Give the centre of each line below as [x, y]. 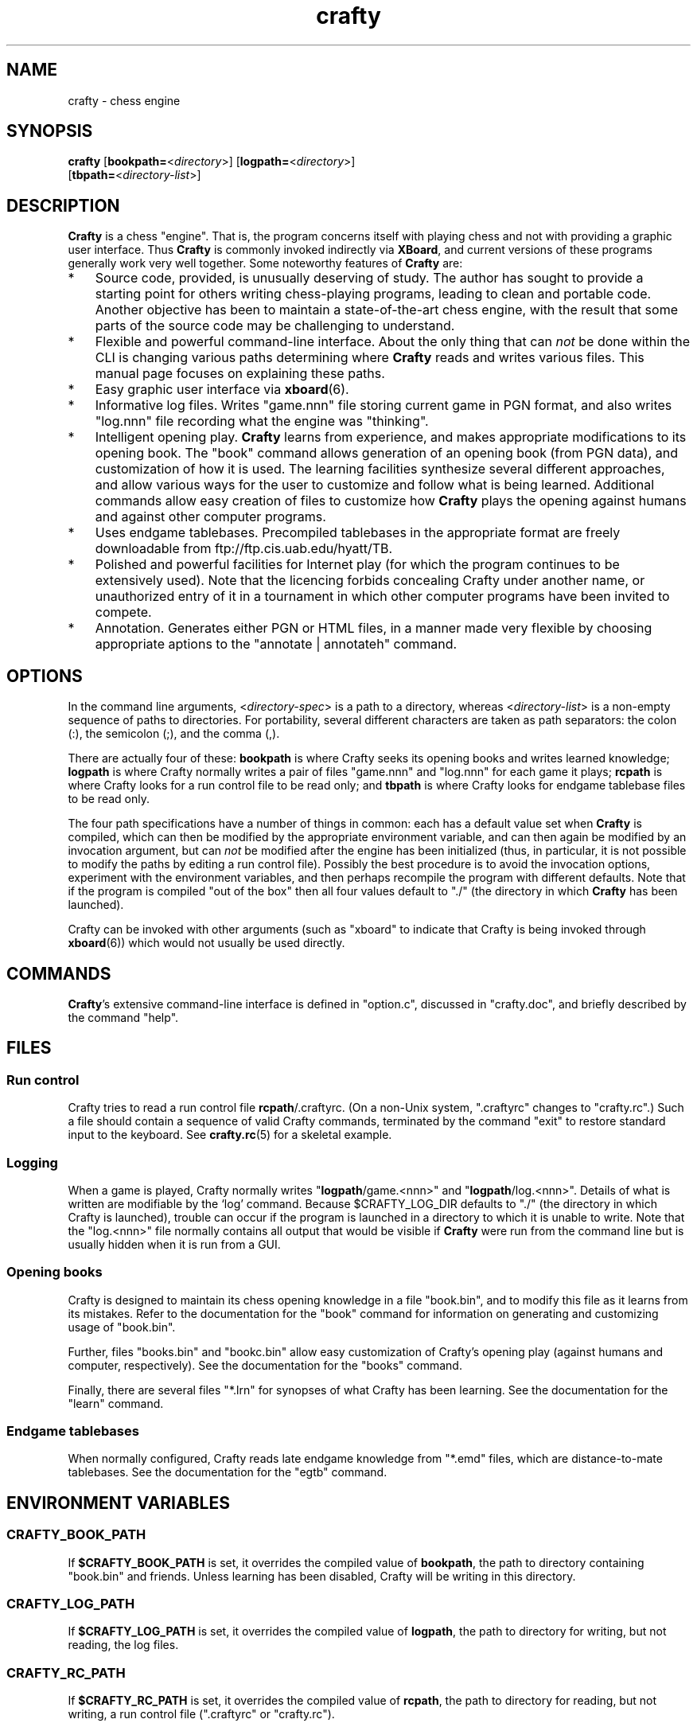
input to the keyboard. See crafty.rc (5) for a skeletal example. [230, 1135]
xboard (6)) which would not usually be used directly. [206, 943]
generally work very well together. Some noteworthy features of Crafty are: [265, 263]
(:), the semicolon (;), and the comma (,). [174, 734]
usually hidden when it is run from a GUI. [174, 1244]
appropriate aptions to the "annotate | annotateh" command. [276, 644]
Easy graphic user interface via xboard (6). [222, 390]
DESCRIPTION [63, 205]
